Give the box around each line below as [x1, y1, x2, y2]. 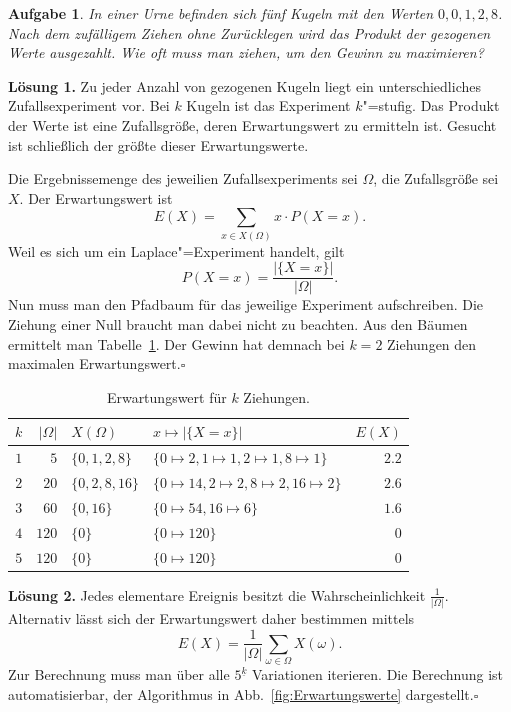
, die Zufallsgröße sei [373, 168, 499, 189]
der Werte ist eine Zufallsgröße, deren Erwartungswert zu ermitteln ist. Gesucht [8, 114, 497, 135]
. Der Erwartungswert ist [19, 187, 173, 208]
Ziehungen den [387, 333, 477, 354]
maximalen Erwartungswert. [8, 353, 181, 374]
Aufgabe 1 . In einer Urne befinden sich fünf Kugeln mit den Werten [8, 3, 434, 23]
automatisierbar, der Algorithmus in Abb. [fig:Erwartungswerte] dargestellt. [8, 683, 474, 704]
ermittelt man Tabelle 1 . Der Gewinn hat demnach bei [8, 333, 345, 354]
